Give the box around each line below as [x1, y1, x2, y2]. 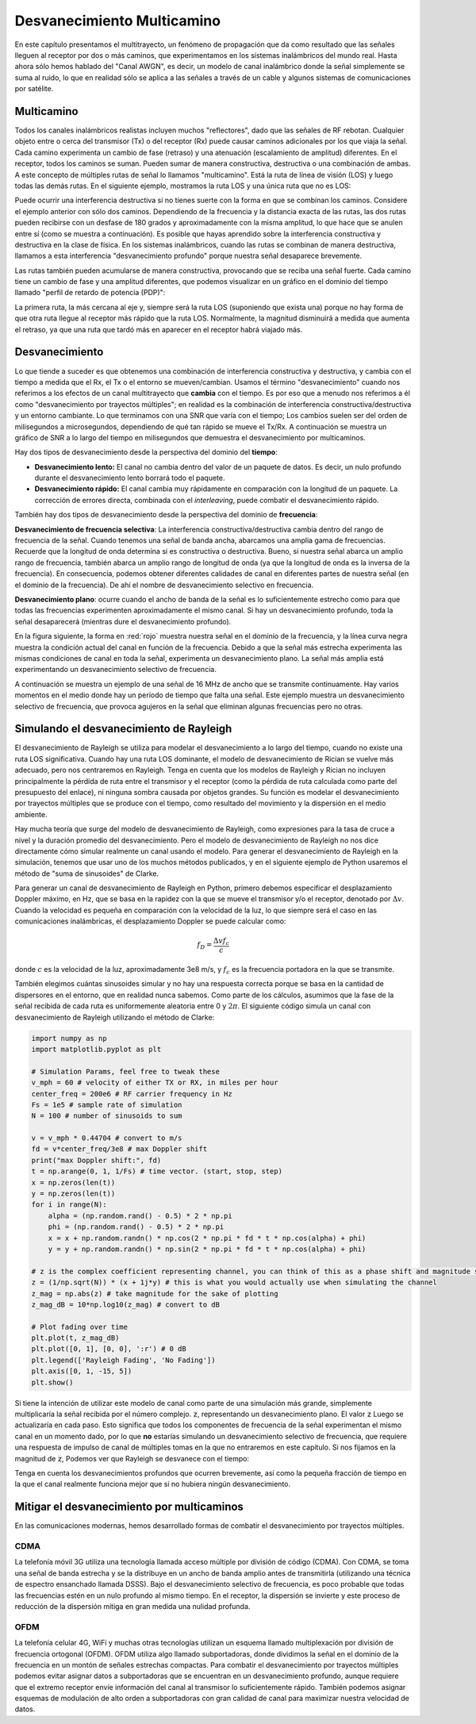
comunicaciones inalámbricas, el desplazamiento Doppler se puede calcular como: [14, 916, 286, 926]
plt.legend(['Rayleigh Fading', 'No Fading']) [31, 1355, 216, 1365]
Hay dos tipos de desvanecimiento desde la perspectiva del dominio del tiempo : [14, 447, 278, 457]
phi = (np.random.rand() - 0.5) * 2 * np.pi [48, 1223, 225, 1231]
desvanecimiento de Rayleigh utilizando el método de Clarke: [14, 1012, 215, 1022]
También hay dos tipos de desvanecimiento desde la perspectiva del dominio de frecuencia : [14, 510, 318, 520]
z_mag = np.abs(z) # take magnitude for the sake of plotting [31, 1289, 278, 1298]
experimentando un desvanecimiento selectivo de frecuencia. [14, 665, 217, 674]
